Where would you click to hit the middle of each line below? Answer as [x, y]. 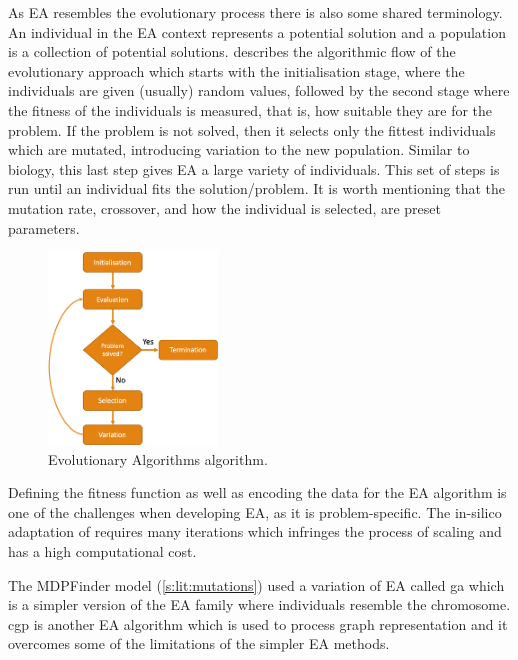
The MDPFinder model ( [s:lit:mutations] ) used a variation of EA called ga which [256, 584]
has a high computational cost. [102, 551]
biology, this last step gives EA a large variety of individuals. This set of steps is [254, 168]
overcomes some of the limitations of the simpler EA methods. [199, 643]
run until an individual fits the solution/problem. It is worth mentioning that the [257, 188]
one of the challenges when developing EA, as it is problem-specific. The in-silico [255, 511]
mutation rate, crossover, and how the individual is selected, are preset [225, 207]
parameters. [44, 227]
